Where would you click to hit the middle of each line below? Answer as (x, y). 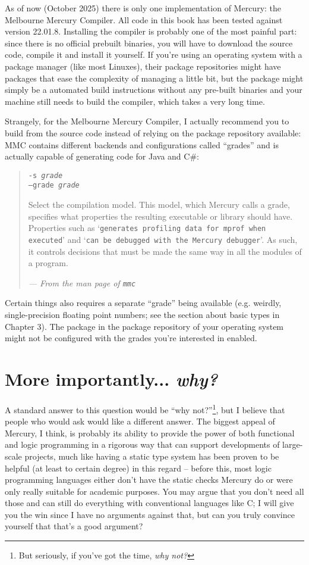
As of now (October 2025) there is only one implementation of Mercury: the (143, 8)
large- (293, 444)
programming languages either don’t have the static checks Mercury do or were (149, 480)
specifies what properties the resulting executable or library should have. (160, 216)
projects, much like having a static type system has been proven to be (152, 456)
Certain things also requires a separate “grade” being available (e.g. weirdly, (143, 303)
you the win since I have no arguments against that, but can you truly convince (150, 514)
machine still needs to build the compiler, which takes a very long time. (135, 101)
